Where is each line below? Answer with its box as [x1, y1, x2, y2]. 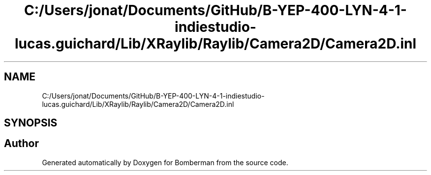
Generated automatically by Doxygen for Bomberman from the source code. [42, 158, 288, 167]
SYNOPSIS [4, 117, 58, 129]
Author [4, 137, 39, 150]
